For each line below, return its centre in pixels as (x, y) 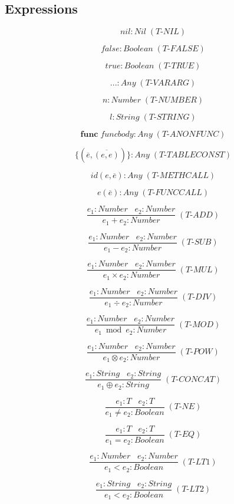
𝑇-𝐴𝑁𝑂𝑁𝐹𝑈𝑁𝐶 (190, 135)
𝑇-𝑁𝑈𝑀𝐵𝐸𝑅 (174, 101)
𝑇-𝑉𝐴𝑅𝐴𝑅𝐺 (167, 83)
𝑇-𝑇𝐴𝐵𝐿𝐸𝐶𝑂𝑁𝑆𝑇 (192, 155)
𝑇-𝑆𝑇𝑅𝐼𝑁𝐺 (169, 118)
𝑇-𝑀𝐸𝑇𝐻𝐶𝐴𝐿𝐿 (180, 176)
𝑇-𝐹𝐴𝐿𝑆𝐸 (180, 49)
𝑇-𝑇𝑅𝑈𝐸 (179, 66)
